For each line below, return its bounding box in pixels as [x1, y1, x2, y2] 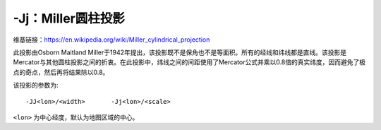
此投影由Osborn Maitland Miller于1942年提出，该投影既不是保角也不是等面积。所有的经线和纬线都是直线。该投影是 [13, 48, 347, 57]
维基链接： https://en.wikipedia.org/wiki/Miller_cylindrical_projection [13, 35, 210, 44]
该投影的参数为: [13, 81, 59, 90]
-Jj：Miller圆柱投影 [13, 11, 125, 26]
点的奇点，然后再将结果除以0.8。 [13, 68, 109, 76]
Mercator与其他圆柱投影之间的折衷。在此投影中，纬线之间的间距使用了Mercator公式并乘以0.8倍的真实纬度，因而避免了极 [13, 58, 366, 66]
